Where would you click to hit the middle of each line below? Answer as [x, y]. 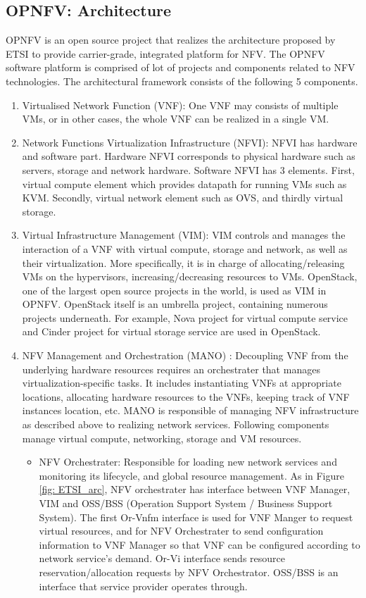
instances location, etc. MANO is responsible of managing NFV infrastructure [190, 410]
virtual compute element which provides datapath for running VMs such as [184, 183]
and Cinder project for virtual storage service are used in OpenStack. [171, 331]
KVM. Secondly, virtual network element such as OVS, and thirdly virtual [183, 198]
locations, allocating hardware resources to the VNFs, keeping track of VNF [186, 396]
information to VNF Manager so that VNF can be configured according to [200, 544]
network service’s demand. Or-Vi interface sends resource [162, 558]
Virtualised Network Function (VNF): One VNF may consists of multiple [180, 105]
